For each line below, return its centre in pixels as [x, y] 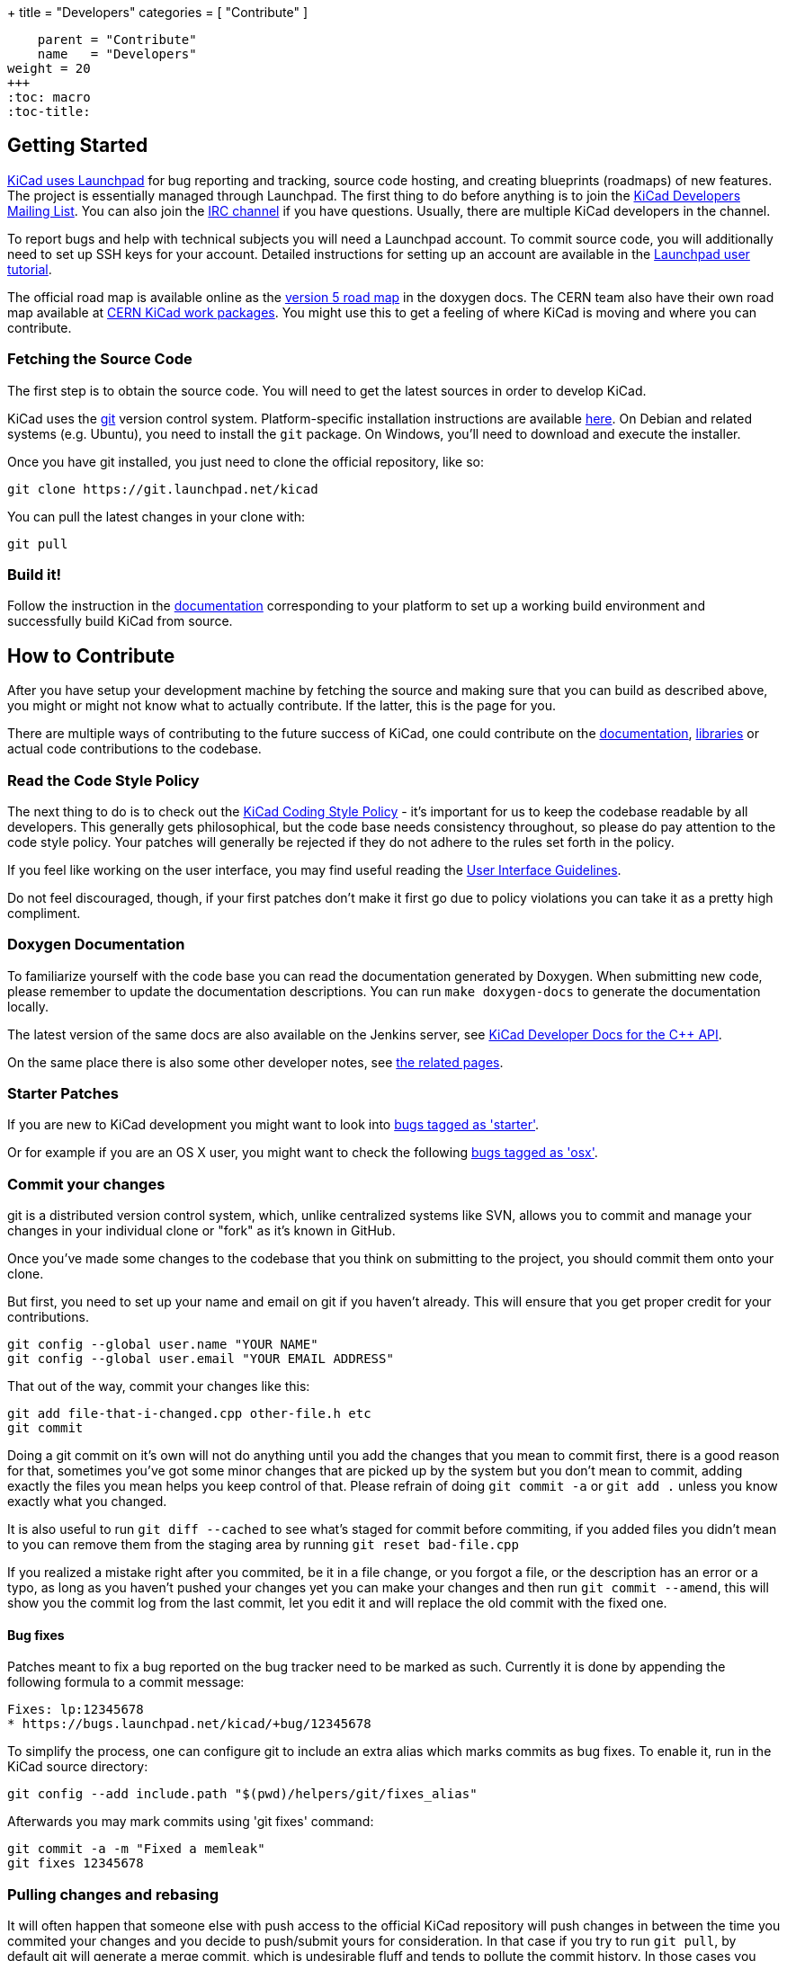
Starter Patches [63, 1094]
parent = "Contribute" [117, 40]
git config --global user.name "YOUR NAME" [163, 1345]
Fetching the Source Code [100, 359]
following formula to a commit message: [126, 1682]
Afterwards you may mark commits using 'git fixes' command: [191, 1822]
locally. [28, 1006]
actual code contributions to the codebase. [134, 749]
